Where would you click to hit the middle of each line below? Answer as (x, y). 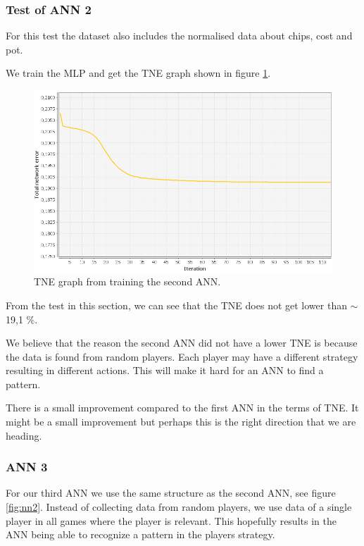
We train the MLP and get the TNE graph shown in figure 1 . (138, 73)
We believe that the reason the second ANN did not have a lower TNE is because (182, 343)
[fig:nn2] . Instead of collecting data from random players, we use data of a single (179, 507)
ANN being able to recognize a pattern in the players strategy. (140, 534)
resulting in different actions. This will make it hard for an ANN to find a (165, 370)
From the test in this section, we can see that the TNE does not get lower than (176, 305)
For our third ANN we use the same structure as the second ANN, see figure (171, 493)
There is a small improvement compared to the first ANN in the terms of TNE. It (182, 408)
